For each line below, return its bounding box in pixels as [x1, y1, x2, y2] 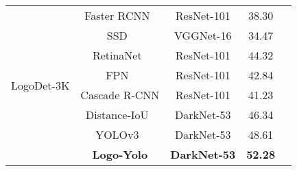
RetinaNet [92, 47, 142, 63]
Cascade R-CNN [80, 87, 160, 103]
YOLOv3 [95, 127, 139, 142]
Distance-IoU [86, 107, 149, 122]
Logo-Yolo [92, 146, 148, 162]
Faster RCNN [84, 8, 150, 23]
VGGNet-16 [174, 27, 232, 43]
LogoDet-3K [11, 77, 70, 93]
